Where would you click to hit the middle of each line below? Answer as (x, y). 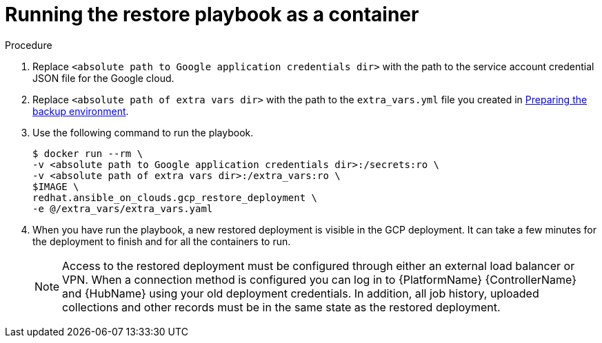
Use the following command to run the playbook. (143, 132)
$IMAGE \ (56, 186)
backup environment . (81, 111)
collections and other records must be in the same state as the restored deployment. (281, 307)
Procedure (29, 45)
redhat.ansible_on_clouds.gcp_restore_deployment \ (175, 197)
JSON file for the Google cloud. (103, 78)
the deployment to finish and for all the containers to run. (162, 241)
